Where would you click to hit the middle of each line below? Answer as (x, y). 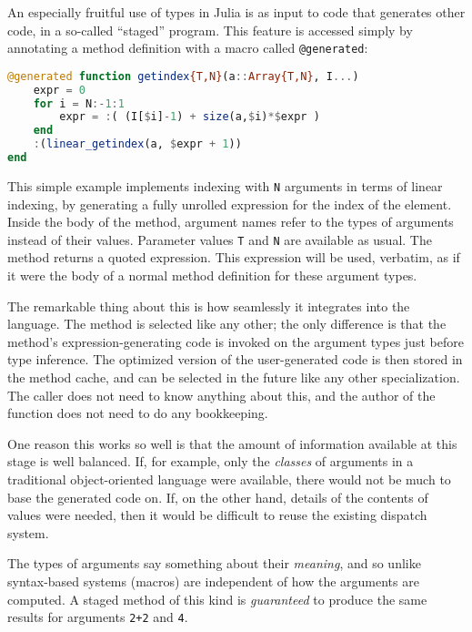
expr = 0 (59, 90)
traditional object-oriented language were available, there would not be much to (229, 479)
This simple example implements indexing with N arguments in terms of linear (225, 185)
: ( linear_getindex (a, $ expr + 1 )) (137, 144)
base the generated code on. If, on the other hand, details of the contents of (218, 497)
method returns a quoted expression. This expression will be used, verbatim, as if (234, 257)
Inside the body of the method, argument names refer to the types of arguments (231, 222)
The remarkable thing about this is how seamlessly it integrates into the (209, 306)
